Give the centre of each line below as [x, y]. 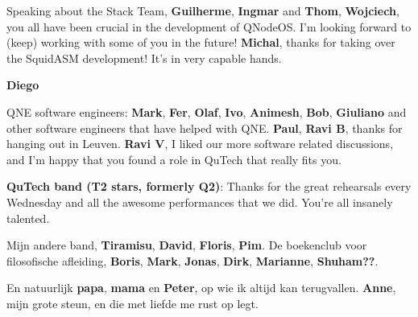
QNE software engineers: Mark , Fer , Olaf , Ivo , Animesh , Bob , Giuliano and [207, 111]
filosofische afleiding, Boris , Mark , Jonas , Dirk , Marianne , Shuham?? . [192, 260]
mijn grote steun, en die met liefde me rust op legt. [132, 303]
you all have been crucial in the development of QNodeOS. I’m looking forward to [209, 26]
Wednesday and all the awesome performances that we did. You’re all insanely [200, 202]
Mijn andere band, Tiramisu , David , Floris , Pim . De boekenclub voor [187, 245]
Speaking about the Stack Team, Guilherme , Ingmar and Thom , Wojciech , [203, 10]
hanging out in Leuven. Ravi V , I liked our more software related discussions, [200, 144]
